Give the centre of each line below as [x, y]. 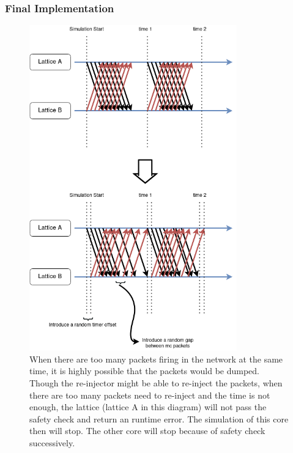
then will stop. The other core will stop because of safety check [147, 431]
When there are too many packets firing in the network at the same [156, 359]
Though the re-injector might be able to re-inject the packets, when [156, 382]
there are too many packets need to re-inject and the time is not [150, 395]
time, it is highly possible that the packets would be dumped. [144, 371]
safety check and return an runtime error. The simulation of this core [159, 418]
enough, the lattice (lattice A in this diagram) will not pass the [148, 407]
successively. [52, 442]
